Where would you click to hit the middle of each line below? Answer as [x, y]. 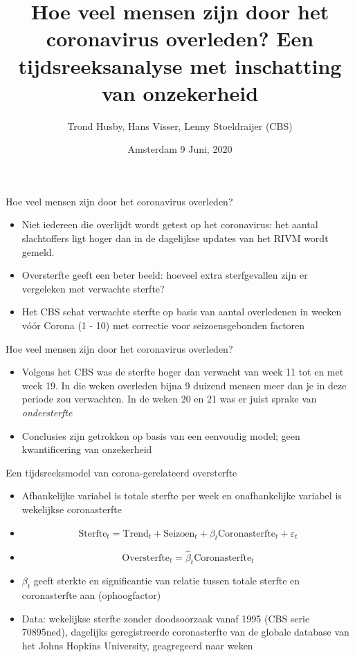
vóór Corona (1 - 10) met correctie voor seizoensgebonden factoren [163, 325]
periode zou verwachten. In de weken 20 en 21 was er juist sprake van [169, 399]
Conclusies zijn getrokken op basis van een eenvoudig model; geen [161, 435]
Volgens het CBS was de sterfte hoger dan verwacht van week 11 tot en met [183, 372]
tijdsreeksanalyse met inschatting [180, 65]
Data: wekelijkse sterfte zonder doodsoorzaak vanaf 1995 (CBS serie [166, 618]
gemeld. [38, 251]
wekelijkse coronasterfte [72, 509]
